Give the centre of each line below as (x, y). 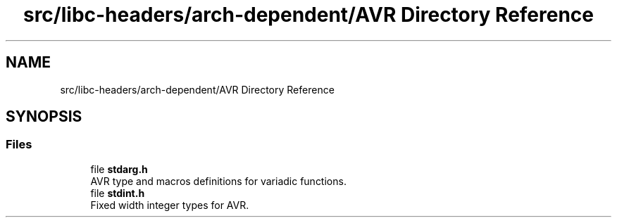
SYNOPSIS (44, 117)
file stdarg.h (119, 169)
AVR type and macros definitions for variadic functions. (218, 181)
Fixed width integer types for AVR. (170, 205)
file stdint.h (118, 193)
